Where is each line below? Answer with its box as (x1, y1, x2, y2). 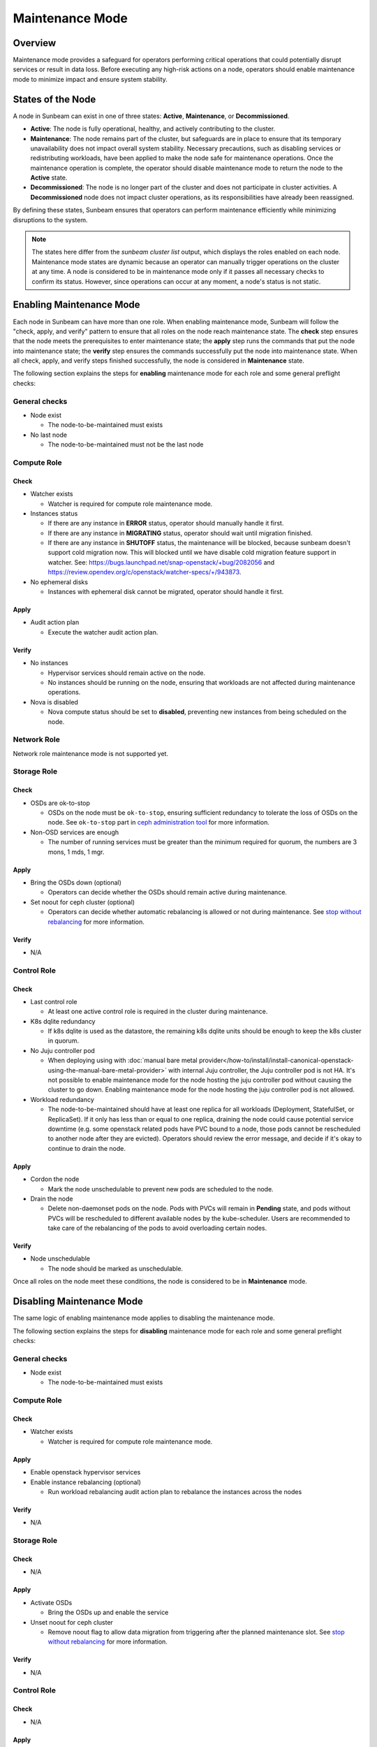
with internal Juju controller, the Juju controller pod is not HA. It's (168, 1066, 355, 1074)
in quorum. (47, 1036, 80, 1045)
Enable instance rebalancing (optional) (30, 1478, 141, 1486)
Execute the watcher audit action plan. (47, 628, 158, 636)
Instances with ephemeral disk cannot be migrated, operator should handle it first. (47, 588, 284, 596)
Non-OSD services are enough (30, 828, 119, 836)
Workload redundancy (30, 1095, 94, 1103)
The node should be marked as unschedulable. (47, 1264, 184, 1273)
